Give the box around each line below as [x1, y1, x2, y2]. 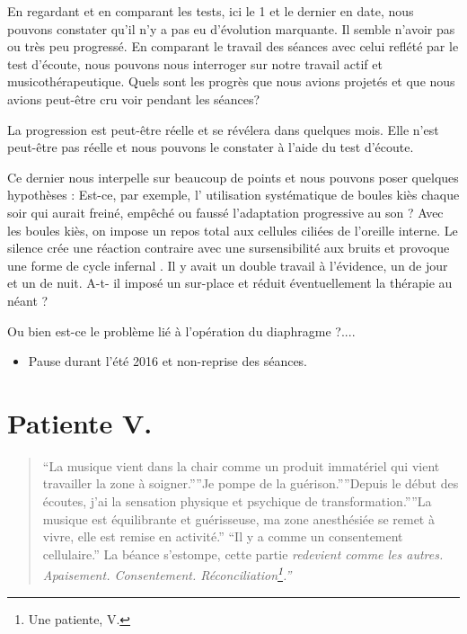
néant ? [7, 290, 48, 309]
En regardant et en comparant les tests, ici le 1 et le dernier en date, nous [7, 2, 414, 20]
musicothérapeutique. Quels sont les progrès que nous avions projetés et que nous [7, 72, 455, 91]
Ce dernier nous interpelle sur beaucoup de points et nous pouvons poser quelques [7, 167, 459, 186]
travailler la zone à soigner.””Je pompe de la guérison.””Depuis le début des [42, 474, 459, 493]
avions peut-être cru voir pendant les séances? [7, 89, 260, 108]
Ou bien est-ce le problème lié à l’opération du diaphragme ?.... [7, 321, 356, 340]
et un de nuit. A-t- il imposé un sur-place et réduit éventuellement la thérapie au [7, 273, 453, 292]
